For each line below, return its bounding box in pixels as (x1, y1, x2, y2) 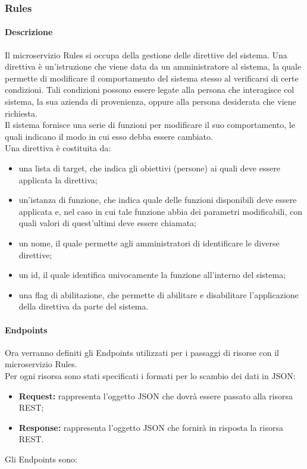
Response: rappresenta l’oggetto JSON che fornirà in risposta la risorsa (18, 421, 284, 433)
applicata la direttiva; (18, 173, 98, 186)
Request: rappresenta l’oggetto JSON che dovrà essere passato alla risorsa (18, 389, 293, 402)
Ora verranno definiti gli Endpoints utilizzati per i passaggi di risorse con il (5, 346, 279, 358)
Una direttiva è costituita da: (5, 142, 111, 154)
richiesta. (5, 107, 37, 119)
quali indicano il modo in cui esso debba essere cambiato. (5, 130, 213, 142)
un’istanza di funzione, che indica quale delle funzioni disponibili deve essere (18, 193, 297, 206)
